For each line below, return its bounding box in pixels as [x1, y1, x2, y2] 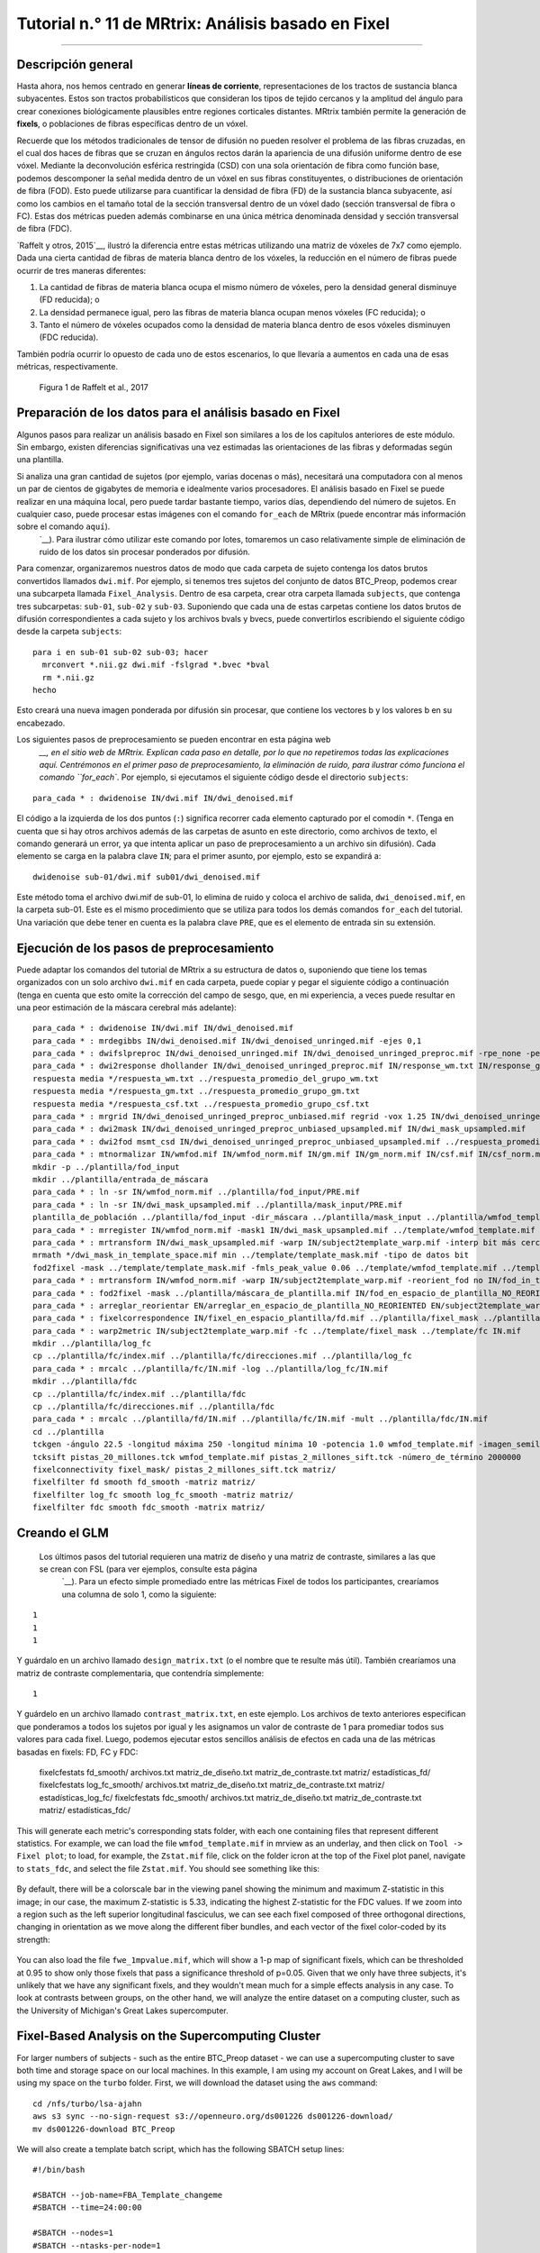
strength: [16, 1934, 50, 1945]
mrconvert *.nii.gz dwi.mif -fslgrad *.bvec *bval [41, 660, 270, 670]
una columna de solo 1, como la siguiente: [61, 1589, 217, 1600]
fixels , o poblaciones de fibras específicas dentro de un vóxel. [16, 118, 248, 130]
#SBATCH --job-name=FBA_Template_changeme [32, 2190, 223, 2201]
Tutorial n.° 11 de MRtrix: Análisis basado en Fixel [16, 14, 391, 33]
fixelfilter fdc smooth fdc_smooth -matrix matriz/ [32, 1502, 265, 1513]
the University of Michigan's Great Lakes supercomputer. [16, 2005, 229, 2016]
